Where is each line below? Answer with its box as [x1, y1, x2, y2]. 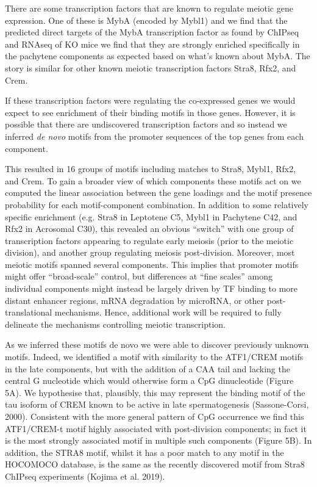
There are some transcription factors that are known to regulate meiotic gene [5, 2, 293, 14]
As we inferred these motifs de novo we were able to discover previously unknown [5, 338, 309, 351]
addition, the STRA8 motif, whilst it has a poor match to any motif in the [5, 446, 284, 458]
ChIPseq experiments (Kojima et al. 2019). [5, 469, 165, 482]
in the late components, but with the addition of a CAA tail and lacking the [5, 362, 290, 375]
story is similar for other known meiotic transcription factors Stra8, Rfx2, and [5, 61, 296, 74]
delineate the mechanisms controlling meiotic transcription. [5, 317, 226, 330]
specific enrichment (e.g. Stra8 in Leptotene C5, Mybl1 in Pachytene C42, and [5, 210, 297, 223]
